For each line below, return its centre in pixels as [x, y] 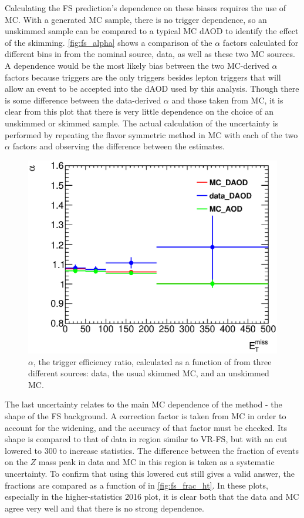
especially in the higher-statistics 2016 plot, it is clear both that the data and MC [152, 497]
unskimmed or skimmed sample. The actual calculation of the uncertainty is [142, 123]
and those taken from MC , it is [227, 100]
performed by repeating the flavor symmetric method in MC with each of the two [151, 134]
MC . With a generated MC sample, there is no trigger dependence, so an [136, 19]
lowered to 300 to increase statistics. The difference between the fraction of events [152, 450]
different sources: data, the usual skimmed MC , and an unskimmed [149, 373]
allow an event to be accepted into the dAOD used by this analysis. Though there [152, 88]
